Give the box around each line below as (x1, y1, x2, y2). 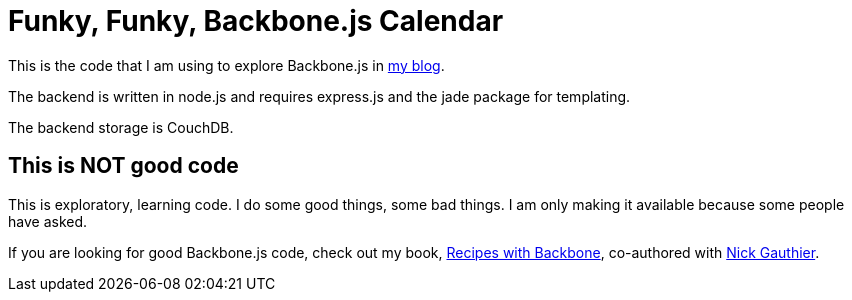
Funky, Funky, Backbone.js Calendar (8, 4, 504, 38)
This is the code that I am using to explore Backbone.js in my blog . (8, 56, 445, 74)
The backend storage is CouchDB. (8, 118, 234, 136)
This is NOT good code (8, 153, 239, 179)
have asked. (8, 212, 88, 230)
